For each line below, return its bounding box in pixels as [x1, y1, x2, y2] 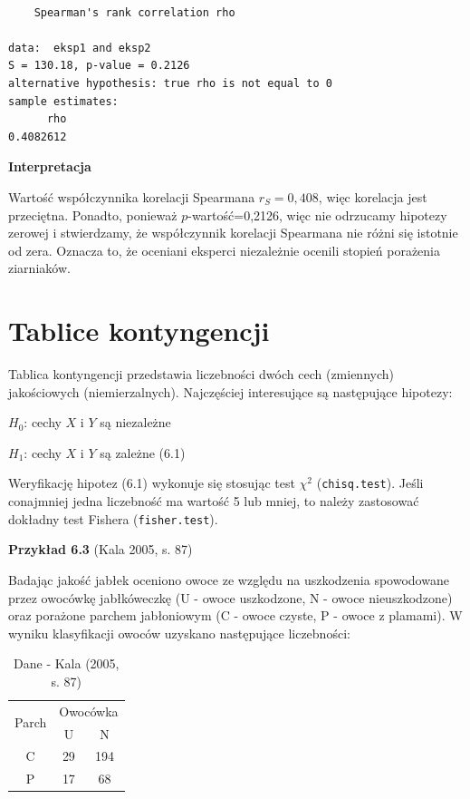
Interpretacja [8, 157, 91, 176]
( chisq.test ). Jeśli [316, 473, 424, 492]
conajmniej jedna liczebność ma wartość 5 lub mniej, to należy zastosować [8, 492, 419, 511]
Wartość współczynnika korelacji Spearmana [8, 187, 255, 206]
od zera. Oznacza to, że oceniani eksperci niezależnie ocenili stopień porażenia [8, 240, 441, 259]
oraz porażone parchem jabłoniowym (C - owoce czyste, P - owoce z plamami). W [8, 606, 463, 625]
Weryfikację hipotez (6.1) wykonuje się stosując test [8, 473, 295, 492]
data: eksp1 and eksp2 [8, 41, 151, 54]
